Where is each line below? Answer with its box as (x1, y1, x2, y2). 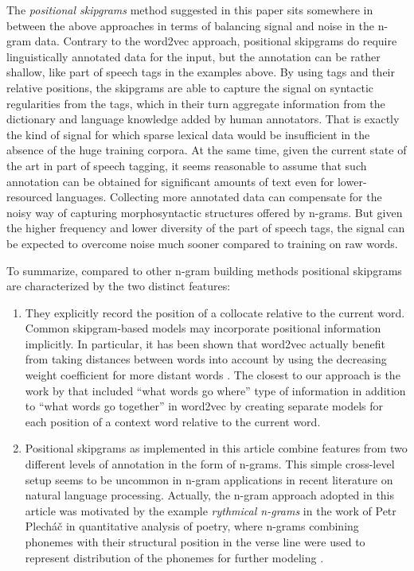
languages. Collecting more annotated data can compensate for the (56, 188, 382, 205)
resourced (6, 188, 53, 205)
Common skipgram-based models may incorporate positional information (25, 320, 381, 336)
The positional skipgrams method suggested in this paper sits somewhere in (6, 2, 373, 17)
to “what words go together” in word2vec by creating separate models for (25, 398, 383, 414)
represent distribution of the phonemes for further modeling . (25, 549, 324, 565)
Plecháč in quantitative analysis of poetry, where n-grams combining (25, 518, 359, 534)
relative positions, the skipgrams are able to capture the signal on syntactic (6, 79, 374, 95)
